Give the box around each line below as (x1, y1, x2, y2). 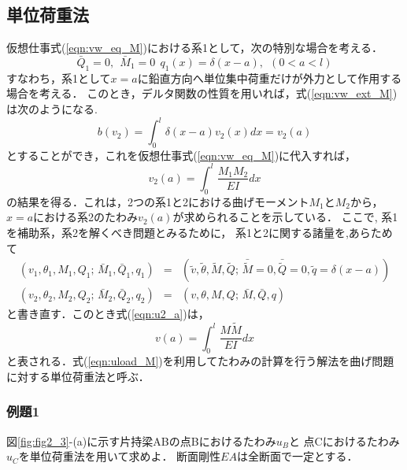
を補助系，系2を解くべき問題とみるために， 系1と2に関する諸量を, (6, 224, 349, 240)
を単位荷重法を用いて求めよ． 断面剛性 (18, 448, 221, 464)
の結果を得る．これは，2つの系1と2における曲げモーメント (6, 193, 309, 209)
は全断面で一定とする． (236, 448, 358, 464)
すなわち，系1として (6, 69, 111, 86)
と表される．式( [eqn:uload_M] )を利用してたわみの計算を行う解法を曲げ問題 (6, 353, 394, 369)
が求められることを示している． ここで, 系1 (172, 209, 398, 225)
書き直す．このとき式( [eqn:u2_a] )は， (17, 305, 209, 322)
